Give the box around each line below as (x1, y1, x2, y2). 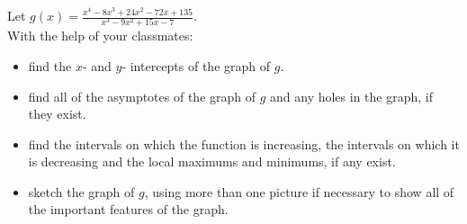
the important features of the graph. (28, 200, 229, 219)
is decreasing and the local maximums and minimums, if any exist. (28, 152, 396, 171)
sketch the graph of (28, 182, 135, 201)
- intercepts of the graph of (121, 56, 271, 75)
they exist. (28, 104, 86, 123)
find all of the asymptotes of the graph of (28, 86, 256, 105)
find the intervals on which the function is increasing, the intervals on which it (28, 134, 460, 153)
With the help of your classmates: (7, 26, 193, 45)
